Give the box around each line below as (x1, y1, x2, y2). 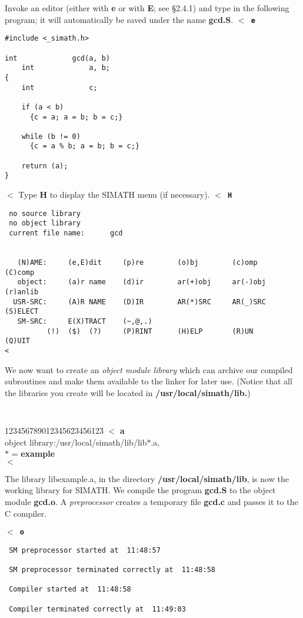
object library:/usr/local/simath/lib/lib (5, 436, 147, 448)
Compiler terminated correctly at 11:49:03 (9, 604, 186, 613)
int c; (21, 83, 98, 92)
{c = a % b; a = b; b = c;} (29, 142, 140, 151)
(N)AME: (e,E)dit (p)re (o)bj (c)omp (17, 258, 258, 267)
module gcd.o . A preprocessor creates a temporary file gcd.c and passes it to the (5, 496, 298, 507)
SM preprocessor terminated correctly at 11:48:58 (9, 566, 215, 574)
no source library (9, 209, 81, 218)
